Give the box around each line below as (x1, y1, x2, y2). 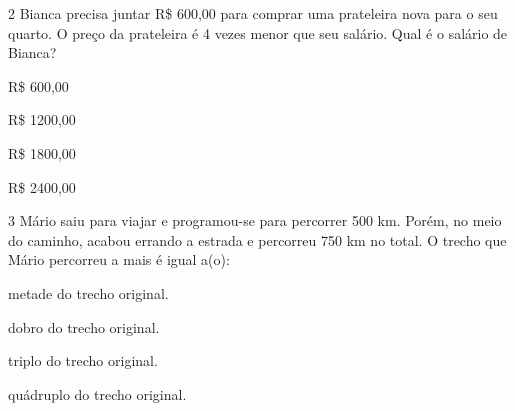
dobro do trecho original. (8, 316, 160, 337)
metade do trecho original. (8, 282, 169, 303)
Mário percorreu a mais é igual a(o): (8, 249, 230, 270)
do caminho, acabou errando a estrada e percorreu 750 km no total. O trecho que (8, 229, 507, 250)
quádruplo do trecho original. (8, 383, 187, 404)
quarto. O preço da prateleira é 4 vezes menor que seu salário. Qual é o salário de (8, 22, 508, 43)
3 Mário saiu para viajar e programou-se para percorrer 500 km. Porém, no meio (8, 210, 502, 231)
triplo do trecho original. (8, 350, 158, 371)
